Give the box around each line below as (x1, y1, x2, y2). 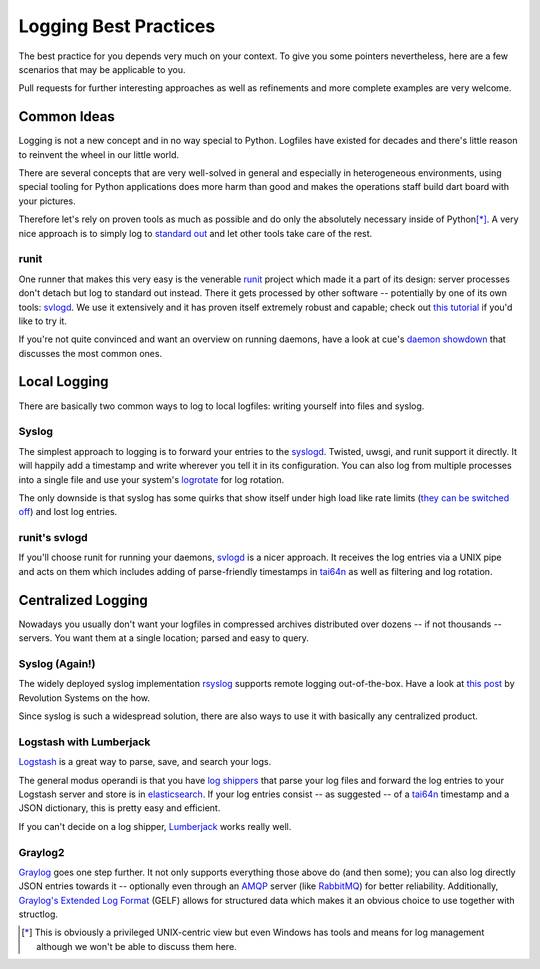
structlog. (18, 908, 59, 920)
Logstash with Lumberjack (18, 735, 151, 749)
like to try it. (18, 315, 67, 327)
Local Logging (18, 373, 109, 390)
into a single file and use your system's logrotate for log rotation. (18, 473, 285, 485)
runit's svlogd (18, 531, 89, 545)
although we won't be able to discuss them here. (36, 940, 237, 952)
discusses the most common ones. (18, 347, 163, 359)
